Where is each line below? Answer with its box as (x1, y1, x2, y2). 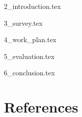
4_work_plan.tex (4, 34, 57, 45)
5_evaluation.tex (4, 51, 55, 61)
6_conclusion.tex (4, 67, 55, 78)
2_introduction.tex (4, 1, 61, 11)
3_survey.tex (4, 17, 43, 28)
